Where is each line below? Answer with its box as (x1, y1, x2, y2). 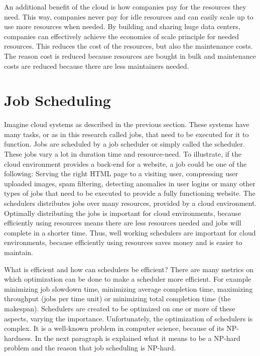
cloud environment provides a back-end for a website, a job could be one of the (4, 158, 247, 169)
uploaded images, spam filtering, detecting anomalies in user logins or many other (4, 178, 255, 188)
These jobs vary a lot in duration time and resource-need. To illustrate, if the (4, 149, 242, 159)
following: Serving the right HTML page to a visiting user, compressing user (4, 168, 238, 179)
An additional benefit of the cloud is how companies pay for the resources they (4, 2, 246, 12)
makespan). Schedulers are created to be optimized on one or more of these (4, 303, 235, 313)
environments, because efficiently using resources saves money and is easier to (4, 237, 242, 248)
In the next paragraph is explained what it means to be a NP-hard (35, 332, 240, 343)
